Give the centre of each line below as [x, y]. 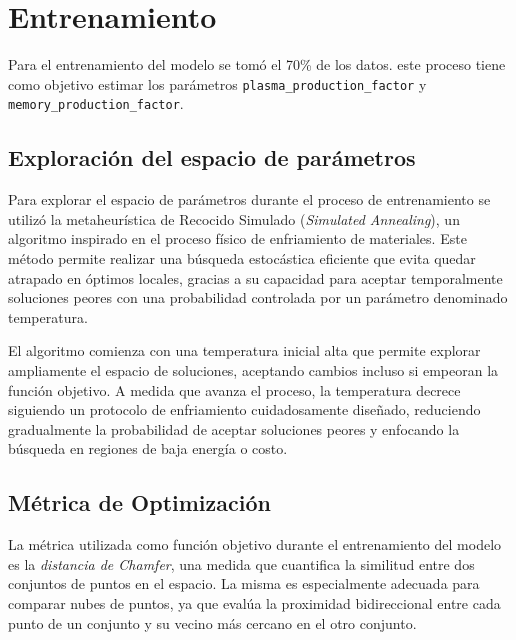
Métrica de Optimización [139, 502]
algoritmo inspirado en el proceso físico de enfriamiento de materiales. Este [237, 238]
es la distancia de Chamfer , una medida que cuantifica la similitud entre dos [241, 563]
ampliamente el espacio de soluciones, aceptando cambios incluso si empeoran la [253, 369]
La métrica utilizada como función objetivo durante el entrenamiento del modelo [255, 544]
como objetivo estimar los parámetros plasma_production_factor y [217, 83]
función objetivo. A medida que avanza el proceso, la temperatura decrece [234, 389]
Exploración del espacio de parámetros [212, 157]
